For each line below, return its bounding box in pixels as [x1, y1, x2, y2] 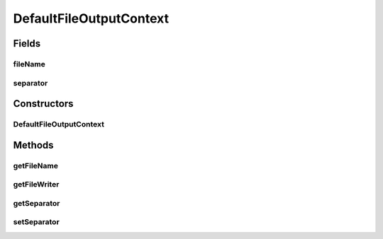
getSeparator [13, 198, 60, 208]
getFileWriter [13, 180, 60, 190]
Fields [13, 37, 41, 49]
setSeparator [13, 217, 60, 227]
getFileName [13, 161, 58, 170]
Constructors [13, 98, 74, 110]
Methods [13, 139, 54, 151]
